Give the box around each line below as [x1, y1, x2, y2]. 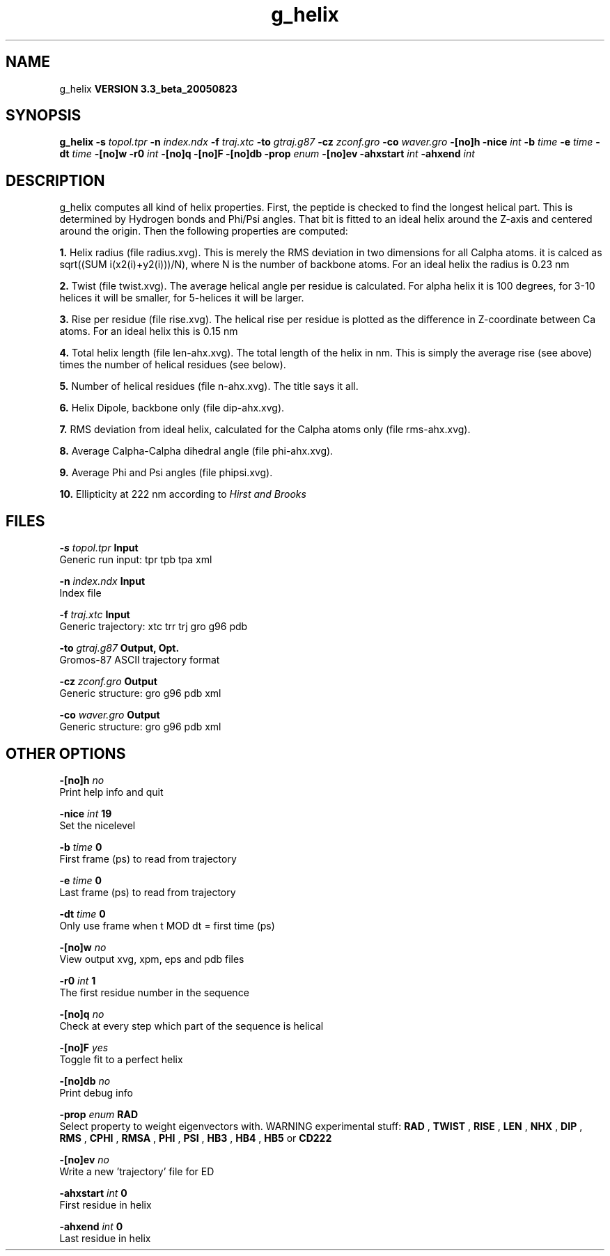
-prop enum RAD [59, 1108, 139, 1120]
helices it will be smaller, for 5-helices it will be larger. [59, 292, 304, 304]
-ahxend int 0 [59, 1220, 123, 1232]
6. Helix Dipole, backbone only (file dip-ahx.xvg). [59, 402, 285, 414]
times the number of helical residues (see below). [59, 359, 286, 371]
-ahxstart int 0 [59, 1186, 127, 1199]
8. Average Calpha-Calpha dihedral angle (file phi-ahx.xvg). [59, 445, 334, 457]
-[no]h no [59, 774, 104, 786]
